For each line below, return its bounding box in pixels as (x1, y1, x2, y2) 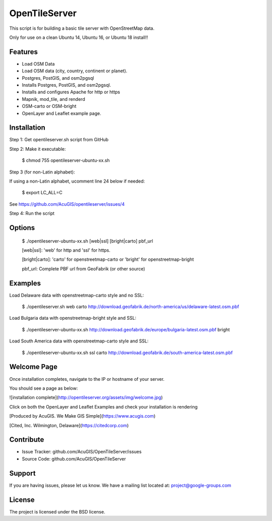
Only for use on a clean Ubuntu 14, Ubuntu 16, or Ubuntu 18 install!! (9, 34, 148, 40)
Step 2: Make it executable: (9, 146, 66, 152)
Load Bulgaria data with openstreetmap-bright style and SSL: (9, 315, 137, 321)
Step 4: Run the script (9, 210, 55, 216)
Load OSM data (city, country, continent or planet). (22, 68, 128, 74)
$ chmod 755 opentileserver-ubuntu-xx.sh (22, 157, 110, 163)
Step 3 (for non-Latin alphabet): (9, 169, 75, 175)
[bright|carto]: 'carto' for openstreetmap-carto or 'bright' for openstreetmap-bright (22, 256, 194, 262)
